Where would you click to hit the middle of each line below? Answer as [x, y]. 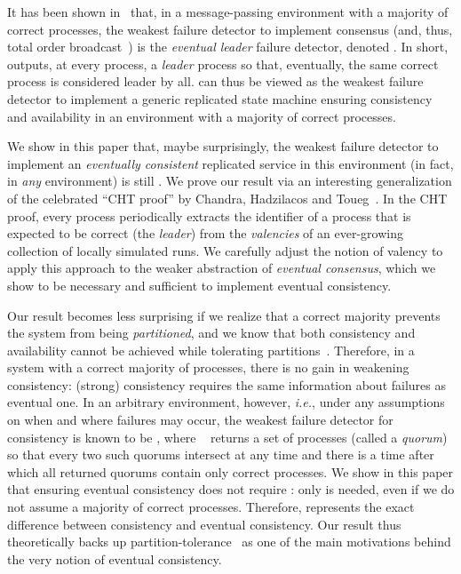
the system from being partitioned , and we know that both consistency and [211, 333]
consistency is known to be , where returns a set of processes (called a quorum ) [227, 437]
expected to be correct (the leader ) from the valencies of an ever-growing [205, 233]
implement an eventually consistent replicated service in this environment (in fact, [230, 163]
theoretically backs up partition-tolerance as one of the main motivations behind [229, 542]
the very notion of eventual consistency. [115, 558]
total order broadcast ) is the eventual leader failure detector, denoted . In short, [228, 47]
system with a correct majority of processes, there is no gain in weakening [208, 367]
